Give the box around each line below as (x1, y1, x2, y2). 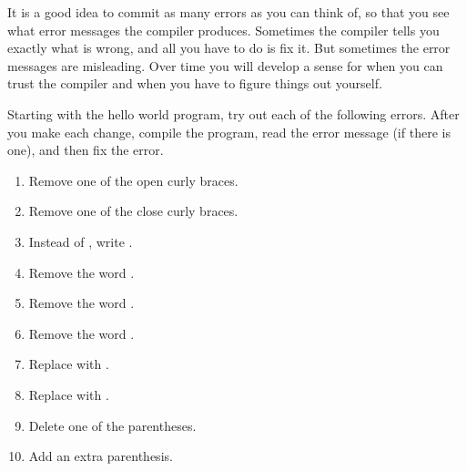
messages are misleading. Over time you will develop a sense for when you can (7, 56, 443, 75)
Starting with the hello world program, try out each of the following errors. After (7, 104, 460, 123)
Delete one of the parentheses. (28, 415, 197, 435)
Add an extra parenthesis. (28, 446, 173, 466)
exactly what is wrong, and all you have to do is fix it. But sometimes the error (7, 38, 451, 57)
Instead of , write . (28, 231, 133, 251)
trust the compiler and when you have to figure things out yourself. (7, 74, 382, 93)
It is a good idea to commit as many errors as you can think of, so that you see (7, 3, 450, 21)
